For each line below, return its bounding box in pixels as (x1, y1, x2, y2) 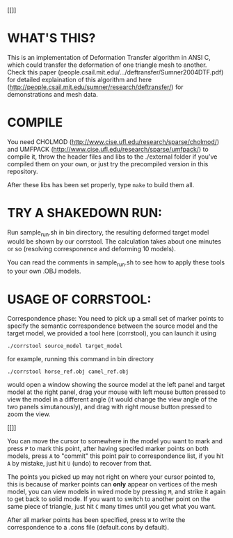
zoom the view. (7, 410, 51, 418)
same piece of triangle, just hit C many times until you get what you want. (7, 503, 216, 511)
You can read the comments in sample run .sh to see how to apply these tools (7, 258, 225, 268)
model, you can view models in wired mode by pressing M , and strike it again (7, 487, 226, 496)
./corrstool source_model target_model (7, 342, 123, 350)
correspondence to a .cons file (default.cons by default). (7, 523, 169, 532)
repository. (7, 167, 38, 175)
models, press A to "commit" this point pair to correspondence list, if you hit (7, 452, 224, 460)
